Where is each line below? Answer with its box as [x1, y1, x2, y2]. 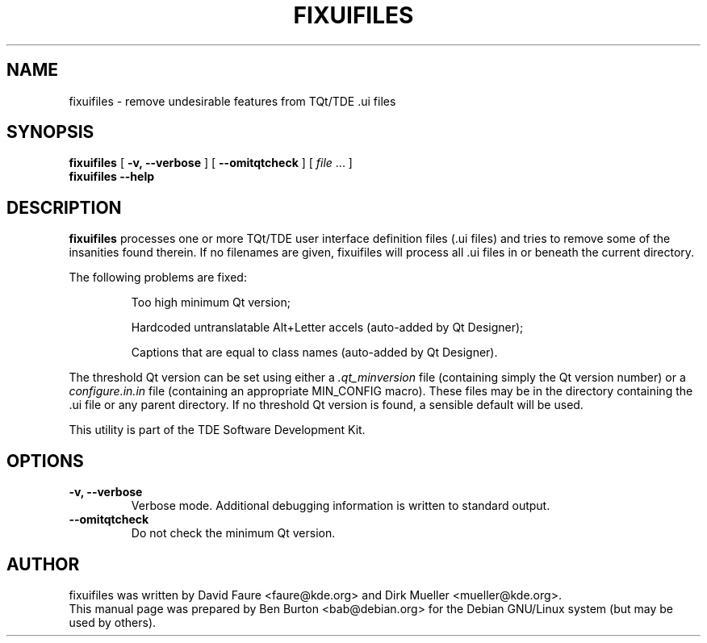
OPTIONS [6, 450, 84, 471]
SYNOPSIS [6, 122, 94, 143]
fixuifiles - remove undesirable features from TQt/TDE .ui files [69, 94, 396, 108]
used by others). [69, 615, 157, 629]
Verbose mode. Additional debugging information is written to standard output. [131, 499, 550, 513]
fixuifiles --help [69, 169, 155, 184]
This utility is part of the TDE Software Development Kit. [69, 423, 366, 437]
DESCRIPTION [6, 197, 122, 218]
